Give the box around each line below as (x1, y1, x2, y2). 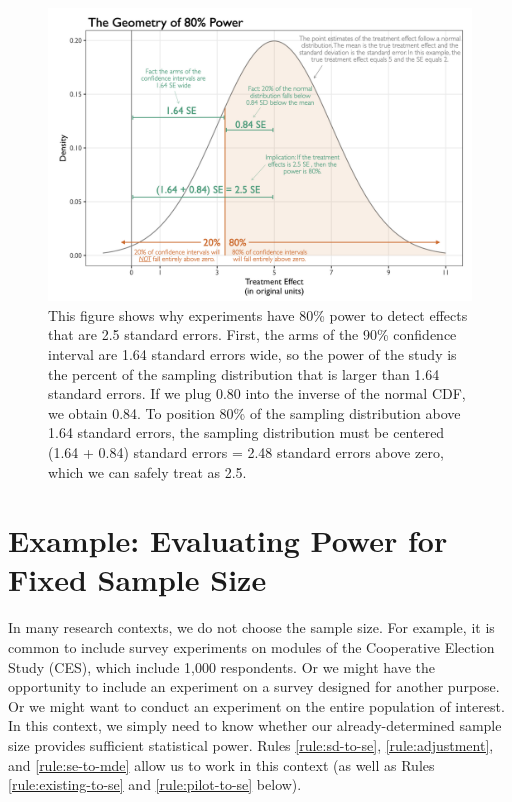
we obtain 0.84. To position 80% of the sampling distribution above (48, 402, 461, 423)
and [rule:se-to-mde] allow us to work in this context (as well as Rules (8, 754, 435, 775)
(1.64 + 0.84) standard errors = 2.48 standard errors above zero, (48, 441, 444, 462)
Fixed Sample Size (8, 559, 267, 600)
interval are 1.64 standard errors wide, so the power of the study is (48, 343, 457, 364)
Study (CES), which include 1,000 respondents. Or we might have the (8, 656, 436, 677)
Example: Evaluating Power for (8, 520, 448, 561)
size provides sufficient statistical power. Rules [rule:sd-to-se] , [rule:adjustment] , (8, 734, 494, 755)
